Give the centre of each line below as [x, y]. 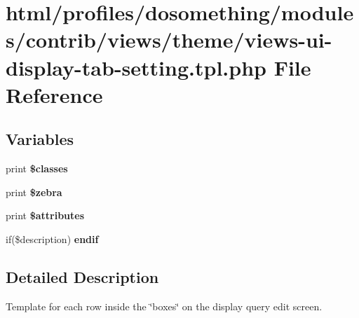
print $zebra [34, 192]
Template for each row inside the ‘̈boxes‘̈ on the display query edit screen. [164, 306]
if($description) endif [52, 238]
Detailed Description [82, 276]
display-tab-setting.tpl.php [136, 67]
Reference [54, 94]
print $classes [37, 168]
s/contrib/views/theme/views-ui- [169, 40]
